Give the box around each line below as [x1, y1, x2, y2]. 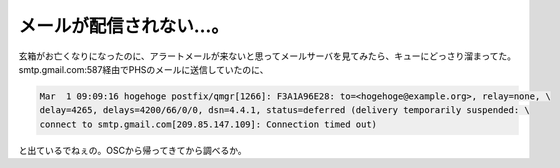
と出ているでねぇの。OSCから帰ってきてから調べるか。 [18, 144, 247, 156]
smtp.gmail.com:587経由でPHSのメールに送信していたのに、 [18, 63, 269, 75]
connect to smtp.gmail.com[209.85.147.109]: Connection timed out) [39, 118, 378, 130]
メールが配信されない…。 [18, 15, 230, 37]
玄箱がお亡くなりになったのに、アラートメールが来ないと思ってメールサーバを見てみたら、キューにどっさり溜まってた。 [18, 50, 517, 62]
